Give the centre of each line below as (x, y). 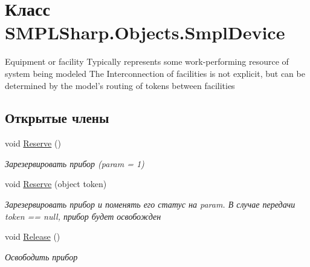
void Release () (33, 236)
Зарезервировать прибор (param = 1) (75, 163)
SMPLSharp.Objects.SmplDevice (145, 32)
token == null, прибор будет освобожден (83, 216)
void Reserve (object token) (56, 184)
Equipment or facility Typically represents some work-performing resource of (147, 61)
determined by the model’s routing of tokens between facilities (120, 85)
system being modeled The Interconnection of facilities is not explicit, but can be (155, 73)
